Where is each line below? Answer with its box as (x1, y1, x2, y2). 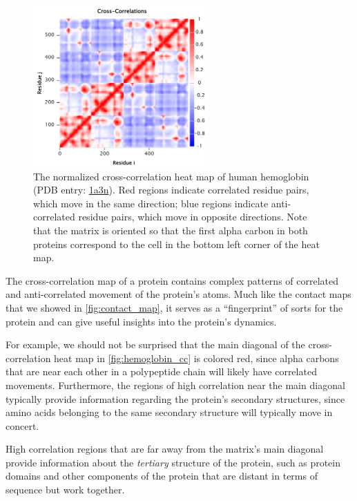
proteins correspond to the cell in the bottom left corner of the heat (33, 236, 320, 251)
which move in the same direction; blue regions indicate (33, 196, 269, 210)
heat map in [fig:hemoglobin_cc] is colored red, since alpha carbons (54, 350, 339, 365)
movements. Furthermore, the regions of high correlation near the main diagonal (6, 377, 345, 392)
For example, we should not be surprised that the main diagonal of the (6, 337, 305, 352)
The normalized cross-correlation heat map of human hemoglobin (33, 169, 309, 183)
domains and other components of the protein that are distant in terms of (6, 469, 318, 483)
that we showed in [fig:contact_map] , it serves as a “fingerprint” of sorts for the (6, 300, 343, 314)
